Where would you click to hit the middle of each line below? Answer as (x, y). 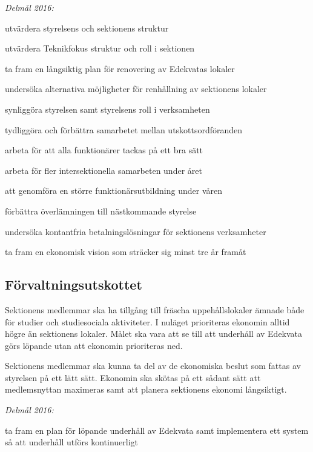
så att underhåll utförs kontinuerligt (72, 442)
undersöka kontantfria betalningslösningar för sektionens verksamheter (136, 231)
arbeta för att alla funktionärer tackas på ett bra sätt (104, 150)
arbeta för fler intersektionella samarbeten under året (104, 170)
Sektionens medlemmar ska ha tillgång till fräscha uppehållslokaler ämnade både (155, 309)
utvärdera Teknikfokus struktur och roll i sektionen (100, 48)
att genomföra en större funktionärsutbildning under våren (114, 191)
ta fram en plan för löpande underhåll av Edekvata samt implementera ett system (157, 430)
